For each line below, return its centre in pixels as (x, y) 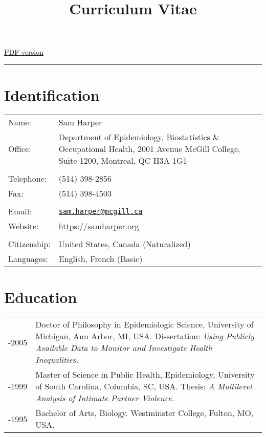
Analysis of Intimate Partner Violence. (105, 398)
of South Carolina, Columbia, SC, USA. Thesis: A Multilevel (144, 386)
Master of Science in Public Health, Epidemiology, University (145, 375)
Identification (52, 95)
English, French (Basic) (101, 259)
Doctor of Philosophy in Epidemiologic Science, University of (145, 324)
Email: (20, 211)
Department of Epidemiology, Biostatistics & (139, 137)
